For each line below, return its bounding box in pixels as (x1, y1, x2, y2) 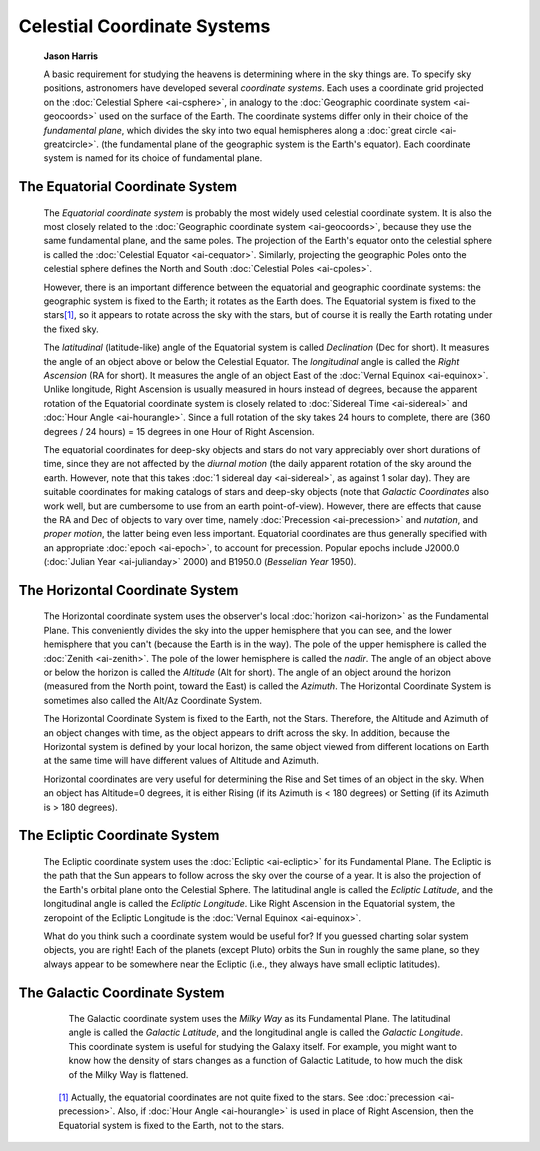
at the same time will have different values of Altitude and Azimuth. (43, 755, 319, 767)
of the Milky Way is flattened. (68, 1068, 189, 1080)
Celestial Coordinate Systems (18, 15, 271, 37)
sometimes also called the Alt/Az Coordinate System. (43, 694, 263, 706)
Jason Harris (43, 50, 99, 62)
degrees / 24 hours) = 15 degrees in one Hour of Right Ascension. (43, 425, 315, 437)
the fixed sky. (43, 323, 99, 335)
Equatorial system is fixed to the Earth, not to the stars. (58, 1119, 285, 1131)
